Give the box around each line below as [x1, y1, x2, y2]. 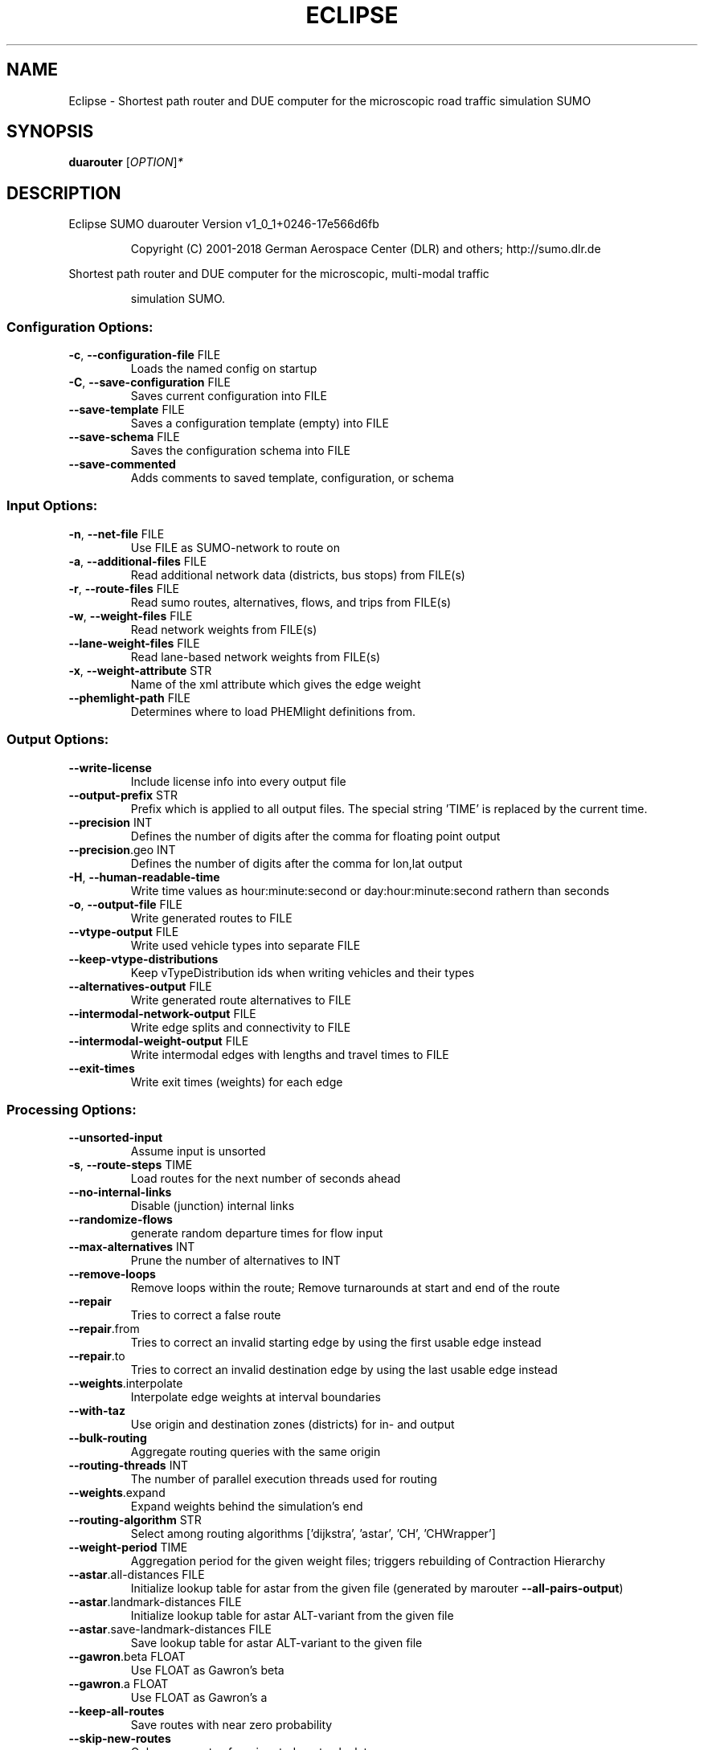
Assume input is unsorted [130, 1144, 266, 1159]
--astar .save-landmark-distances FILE [68, 1622, 272, 1637]
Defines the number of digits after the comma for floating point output [130, 828, 501, 843]
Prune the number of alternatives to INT [130, 1253, 341, 1268]
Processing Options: [6, 1101, 137, 1118]
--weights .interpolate [68, 1376, 183, 1391]
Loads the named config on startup [130, 362, 317, 376]
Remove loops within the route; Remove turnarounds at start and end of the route [130, 1281, 560, 1295]
